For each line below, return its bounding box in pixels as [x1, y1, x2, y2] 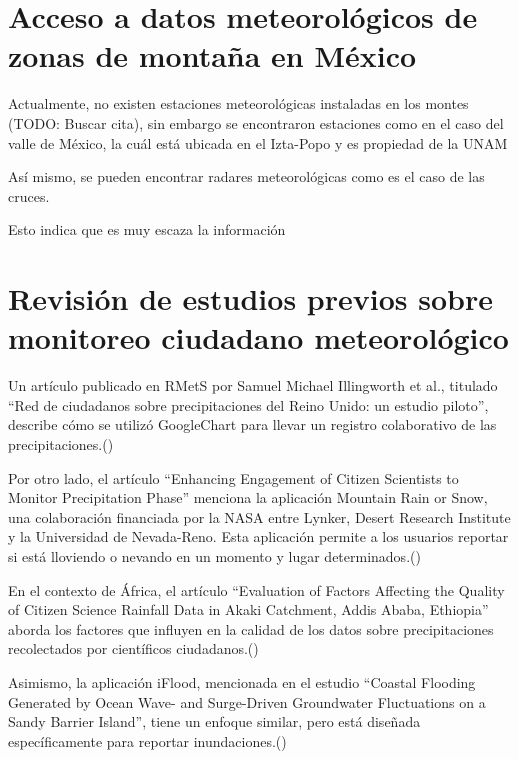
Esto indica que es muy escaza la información [8, 219, 286, 240]
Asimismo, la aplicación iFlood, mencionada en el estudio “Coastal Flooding [8, 671, 476, 692]
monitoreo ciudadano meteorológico [8, 317, 509, 358]
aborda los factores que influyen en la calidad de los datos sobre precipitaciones [8, 618, 494, 639]
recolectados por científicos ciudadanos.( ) [8, 638, 259, 659]
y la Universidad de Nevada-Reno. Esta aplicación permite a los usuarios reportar [8, 526, 509, 547]
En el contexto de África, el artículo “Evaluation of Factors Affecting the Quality [8, 579, 505, 600]
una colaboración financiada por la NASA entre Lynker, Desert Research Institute [8, 506, 511, 527]
